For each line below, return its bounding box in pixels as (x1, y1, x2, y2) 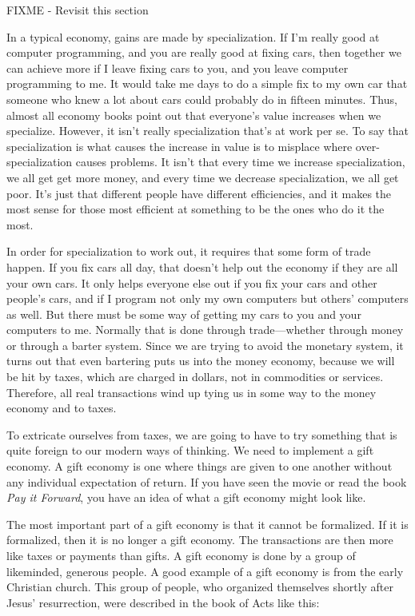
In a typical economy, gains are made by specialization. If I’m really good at (6, 28, 380, 45)
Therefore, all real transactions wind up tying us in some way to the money (6, 384, 377, 400)
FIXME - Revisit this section (6, 2, 149, 18)
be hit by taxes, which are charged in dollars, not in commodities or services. (6, 368, 384, 385)
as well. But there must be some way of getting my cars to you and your (6, 305, 361, 322)
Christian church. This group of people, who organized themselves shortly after (6, 578, 394, 595)
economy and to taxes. (6, 399, 117, 416)
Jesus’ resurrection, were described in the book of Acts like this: (6, 594, 320, 610)
